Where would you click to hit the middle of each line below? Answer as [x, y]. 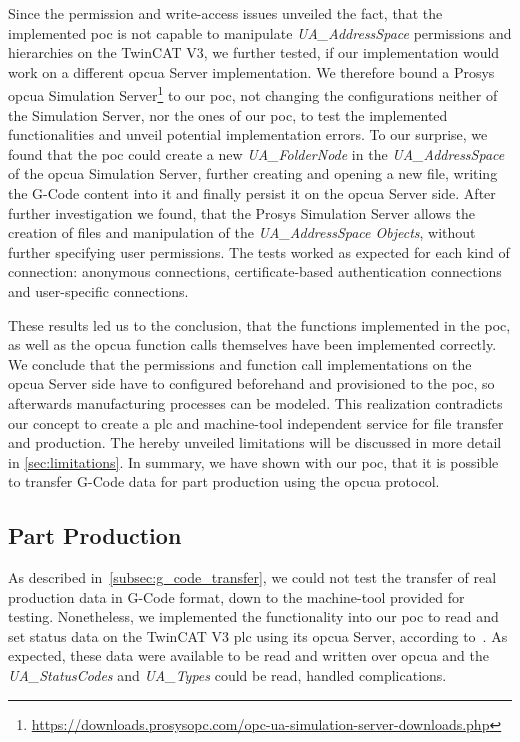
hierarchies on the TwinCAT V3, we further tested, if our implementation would [254, 52]
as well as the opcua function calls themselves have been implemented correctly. [252, 344]
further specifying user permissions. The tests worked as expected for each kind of [259, 251]
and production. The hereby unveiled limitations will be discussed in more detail [255, 442]
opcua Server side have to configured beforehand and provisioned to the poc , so [251, 383]
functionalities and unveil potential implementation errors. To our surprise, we [248, 134]
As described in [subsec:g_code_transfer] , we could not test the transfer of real [252, 577]
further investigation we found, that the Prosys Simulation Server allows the [242, 212]
